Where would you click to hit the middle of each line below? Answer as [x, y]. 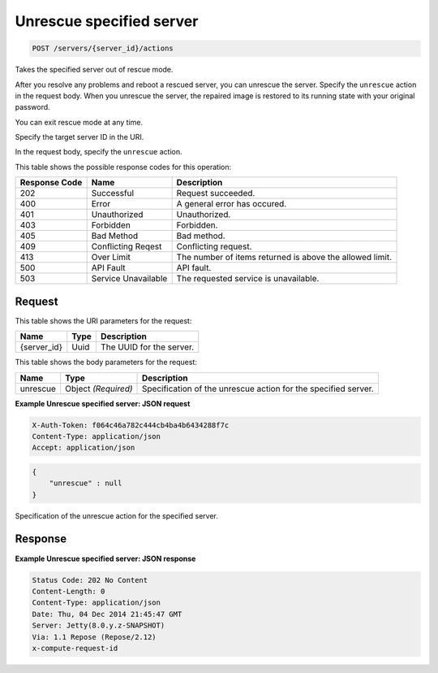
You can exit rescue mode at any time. [79, 122]
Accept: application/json [84, 448]
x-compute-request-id [75, 648]
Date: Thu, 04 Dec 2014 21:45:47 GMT [107, 614]
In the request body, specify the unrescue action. [99, 152]
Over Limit [111, 258]
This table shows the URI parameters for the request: [103, 320]
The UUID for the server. [147, 347]
